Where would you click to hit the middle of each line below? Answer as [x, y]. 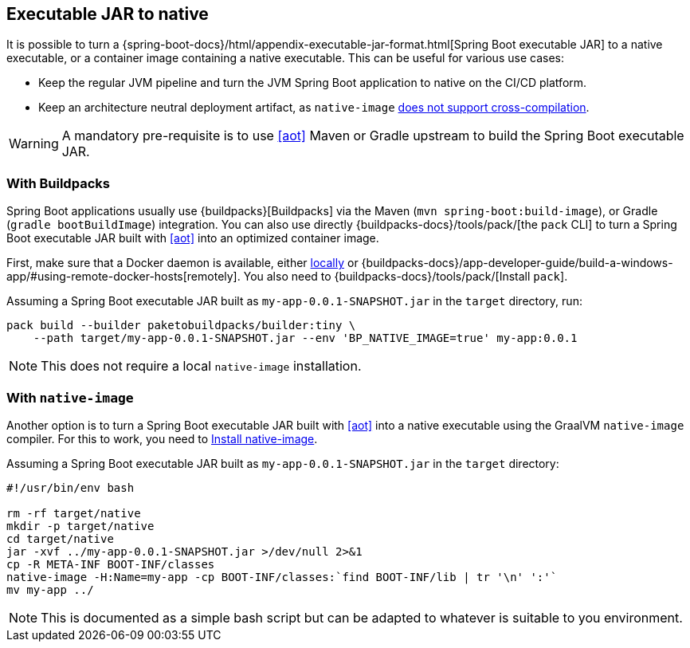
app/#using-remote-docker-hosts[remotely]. [123, 277]
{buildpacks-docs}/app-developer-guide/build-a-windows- [517, 263]
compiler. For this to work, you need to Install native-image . [162, 438]
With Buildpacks [58, 183]
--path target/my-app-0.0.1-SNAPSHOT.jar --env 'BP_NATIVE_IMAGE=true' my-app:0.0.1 [305, 338]
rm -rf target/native [74, 513]
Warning [34, 144]
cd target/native [60, 538]
